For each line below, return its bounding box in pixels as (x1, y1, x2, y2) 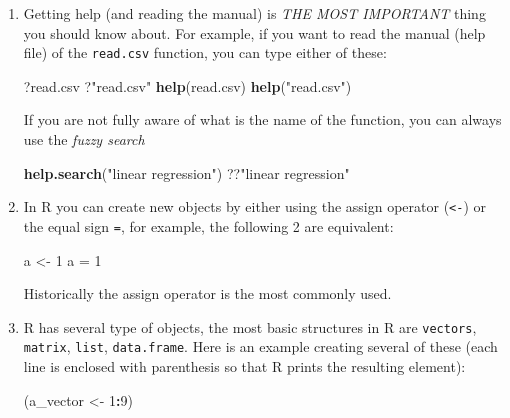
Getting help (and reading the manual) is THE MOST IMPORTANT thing (23, 3, 486, 23)
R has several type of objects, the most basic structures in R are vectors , (23, 316, 477, 337)
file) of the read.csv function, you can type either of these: (23, 42, 387, 63)
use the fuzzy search (23, 129, 145, 150)
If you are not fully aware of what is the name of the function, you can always (23, 109, 502, 130)
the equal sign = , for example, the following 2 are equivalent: (23, 215, 394, 236)
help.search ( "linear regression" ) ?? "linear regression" (23, 162, 350, 183)
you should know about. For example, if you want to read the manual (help (23, 22, 486, 43)
